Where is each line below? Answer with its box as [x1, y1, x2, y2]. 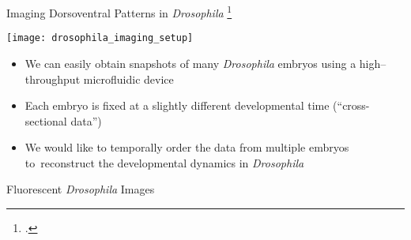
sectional [25, 112, 67, 129]
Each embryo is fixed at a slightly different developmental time [25, 97, 330, 114]
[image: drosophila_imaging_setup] [6, 32, 194, 44]
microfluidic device [83, 70, 174, 87]
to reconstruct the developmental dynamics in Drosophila [25, 154, 304, 171]
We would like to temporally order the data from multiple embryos [25, 139, 349, 156]
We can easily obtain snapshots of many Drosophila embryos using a [25, 54, 356, 71]
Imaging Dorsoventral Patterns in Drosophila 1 [6, 2, 232, 21]
